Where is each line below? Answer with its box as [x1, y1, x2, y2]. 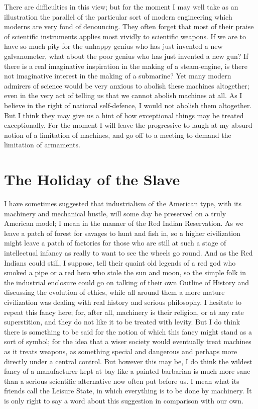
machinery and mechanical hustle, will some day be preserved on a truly [4, 208, 226, 218]
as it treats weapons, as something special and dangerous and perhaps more [4, 346, 237, 356]
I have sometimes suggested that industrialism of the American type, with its [4, 198, 242, 209]
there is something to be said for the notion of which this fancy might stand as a [4, 326, 252, 337]
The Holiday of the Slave [4, 169, 180, 190]
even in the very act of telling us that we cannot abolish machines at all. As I [4, 90, 242, 101]
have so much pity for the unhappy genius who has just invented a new [4, 41, 223, 51]
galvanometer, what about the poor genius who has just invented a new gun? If [4, 50, 248, 61]
